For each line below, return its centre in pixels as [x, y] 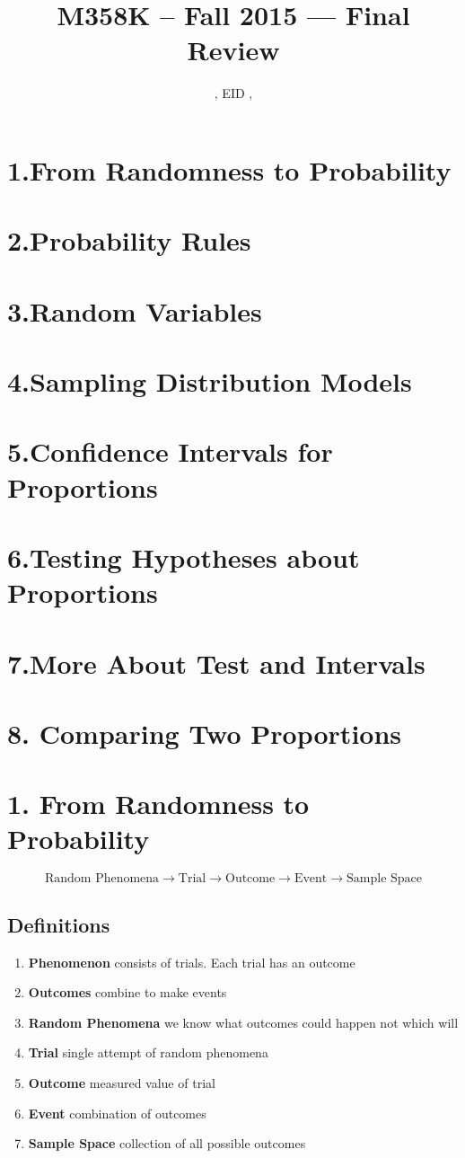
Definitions [59, 924]
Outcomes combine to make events [127, 992]
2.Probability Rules [129, 240]
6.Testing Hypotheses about [184, 557]
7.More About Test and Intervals [216, 663]
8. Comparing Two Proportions [205, 733]
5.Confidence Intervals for [170, 451]
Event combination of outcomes [117, 1113]
